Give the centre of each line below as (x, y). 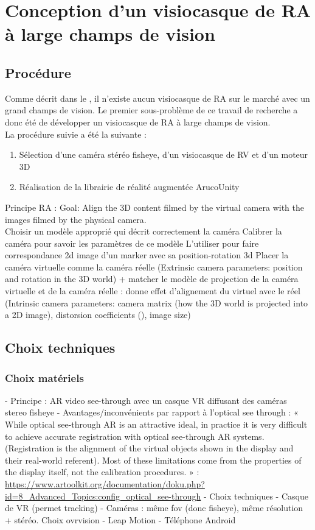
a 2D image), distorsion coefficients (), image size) (98, 315)
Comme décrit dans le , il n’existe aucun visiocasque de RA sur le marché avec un (157, 98)
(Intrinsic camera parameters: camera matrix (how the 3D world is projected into (157, 302)
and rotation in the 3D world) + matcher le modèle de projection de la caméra (152, 279)
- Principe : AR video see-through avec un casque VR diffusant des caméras (146, 400)
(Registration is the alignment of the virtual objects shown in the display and (149, 448)
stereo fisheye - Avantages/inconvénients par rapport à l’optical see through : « (152, 412)
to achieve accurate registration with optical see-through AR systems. (135, 436)
